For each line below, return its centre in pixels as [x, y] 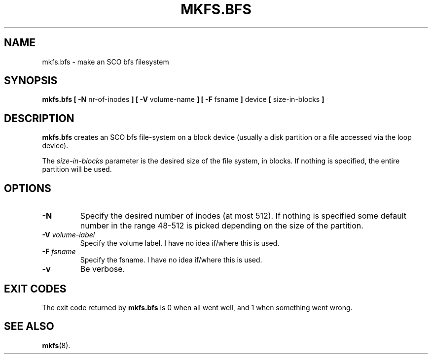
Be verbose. [103, 269]
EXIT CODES [35, 289]
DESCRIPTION [39, 118]
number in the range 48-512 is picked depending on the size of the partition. [222, 226]
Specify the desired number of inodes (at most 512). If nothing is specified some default [243, 216]
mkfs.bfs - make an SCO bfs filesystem [106, 62]
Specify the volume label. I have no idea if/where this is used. [180, 243]
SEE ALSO [29, 326]
